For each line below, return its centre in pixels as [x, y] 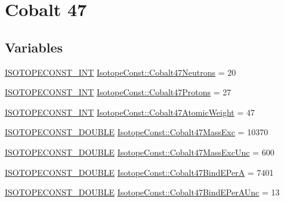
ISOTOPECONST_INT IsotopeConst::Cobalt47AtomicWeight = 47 [130, 112]
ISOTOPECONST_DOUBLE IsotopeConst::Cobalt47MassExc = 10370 [137, 132]
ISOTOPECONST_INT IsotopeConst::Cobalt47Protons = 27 [118, 92]
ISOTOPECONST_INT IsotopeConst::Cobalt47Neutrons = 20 [121, 72]
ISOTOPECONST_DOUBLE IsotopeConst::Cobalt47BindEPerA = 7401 [139, 172]
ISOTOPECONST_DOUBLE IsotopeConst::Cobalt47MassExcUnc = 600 [140, 152]
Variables [34, 47]
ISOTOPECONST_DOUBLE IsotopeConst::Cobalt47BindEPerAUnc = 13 [142, 192]
